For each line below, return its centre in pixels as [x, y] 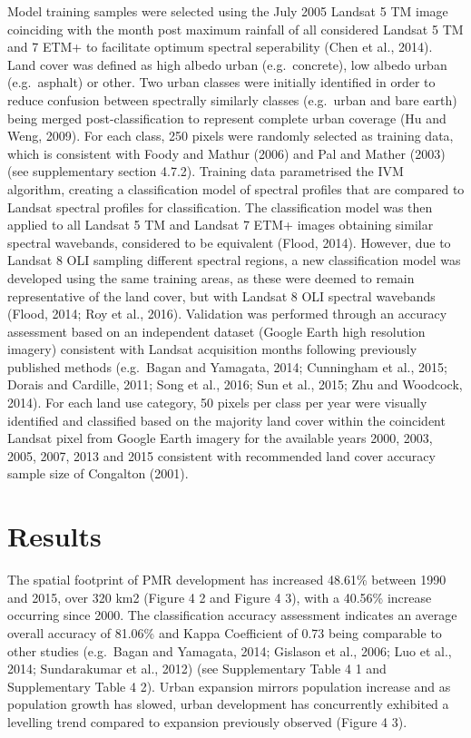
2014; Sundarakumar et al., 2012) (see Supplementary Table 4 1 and [197, 669]
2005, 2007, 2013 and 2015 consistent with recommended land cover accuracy [221, 455]
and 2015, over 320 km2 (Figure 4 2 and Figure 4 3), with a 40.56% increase [220, 597]
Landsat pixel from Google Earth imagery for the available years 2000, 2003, [220, 438]
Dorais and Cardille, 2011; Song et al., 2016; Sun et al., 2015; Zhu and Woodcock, [235, 384]
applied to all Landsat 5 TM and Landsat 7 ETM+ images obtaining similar [221, 225]
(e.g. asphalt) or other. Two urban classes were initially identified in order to [221, 82]
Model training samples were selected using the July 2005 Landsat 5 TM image [228, 11]
